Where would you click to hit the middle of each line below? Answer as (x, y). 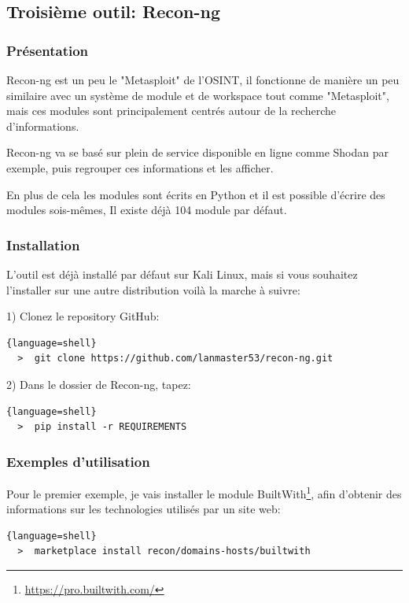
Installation (43, 244)
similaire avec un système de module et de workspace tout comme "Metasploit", (198, 95)
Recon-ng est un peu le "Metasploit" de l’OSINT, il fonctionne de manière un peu (203, 80)
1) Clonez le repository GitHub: (83, 316)
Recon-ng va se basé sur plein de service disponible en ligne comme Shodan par (197, 152)
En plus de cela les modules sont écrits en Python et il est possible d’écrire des (196, 194)
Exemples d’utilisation (78, 461)
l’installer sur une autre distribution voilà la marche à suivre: (153, 289)
